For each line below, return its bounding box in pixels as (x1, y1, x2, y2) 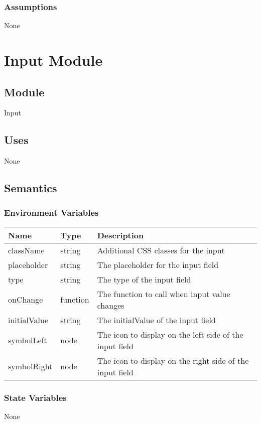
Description (97, 229, 144, 241)
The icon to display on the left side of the (97, 328, 243, 340)
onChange (8, 294, 43, 306)
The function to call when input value (97, 288, 230, 300)
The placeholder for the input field (97, 258, 219, 270)
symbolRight (8, 360, 53, 372)
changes (97, 299, 124, 311)
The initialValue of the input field (97, 314, 216, 326)
